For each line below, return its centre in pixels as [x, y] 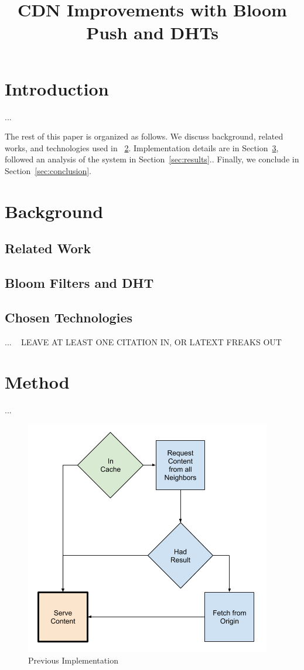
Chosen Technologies [69, 317]
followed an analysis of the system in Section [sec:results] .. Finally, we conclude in [152, 159]
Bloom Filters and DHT [79, 283]
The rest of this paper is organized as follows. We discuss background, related [144, 136]
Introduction [57, 88]
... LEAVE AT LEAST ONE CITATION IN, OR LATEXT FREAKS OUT [143, 341]
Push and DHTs [152, 33]
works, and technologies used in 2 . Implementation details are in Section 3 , [142, 147]
